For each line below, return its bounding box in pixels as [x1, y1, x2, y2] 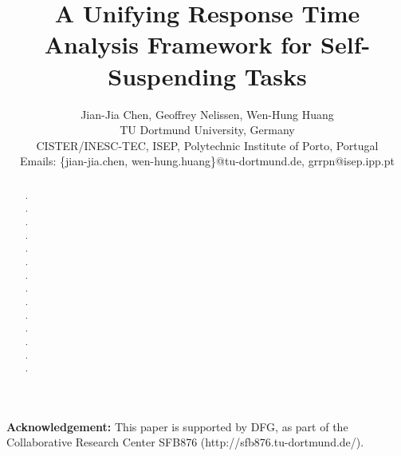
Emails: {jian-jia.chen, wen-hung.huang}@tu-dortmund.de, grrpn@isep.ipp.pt [20, 153, 395, 169]
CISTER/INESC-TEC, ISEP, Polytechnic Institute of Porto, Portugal [36, 137, 379, 153]
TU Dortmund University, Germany [120, 121, 295, 138]
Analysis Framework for [44, 28, 313, 61]
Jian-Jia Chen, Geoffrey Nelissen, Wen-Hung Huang [81, 105, 334, 122]
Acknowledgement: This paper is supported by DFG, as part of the [6, 418, 348, 434]
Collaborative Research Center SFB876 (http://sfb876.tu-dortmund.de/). [6, 434, 364, 450]
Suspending [108, 59, 237, 92]
